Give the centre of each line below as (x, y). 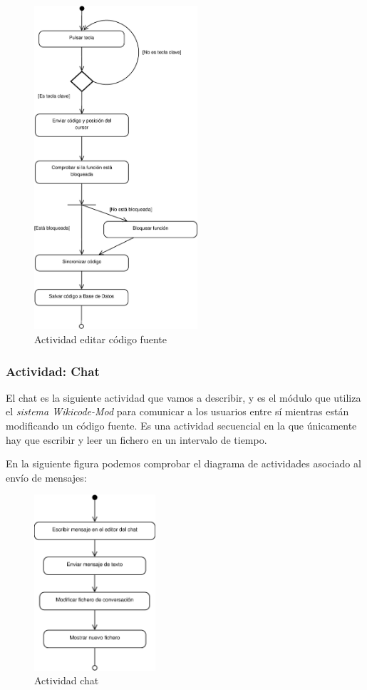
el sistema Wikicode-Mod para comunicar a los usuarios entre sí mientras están (177, 411)
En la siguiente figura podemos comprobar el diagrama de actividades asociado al (183, 463)
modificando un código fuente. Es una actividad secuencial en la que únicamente (181, 426)
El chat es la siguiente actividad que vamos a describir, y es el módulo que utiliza (183, 397)
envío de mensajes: (46, 477)
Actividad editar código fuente (100, 339)
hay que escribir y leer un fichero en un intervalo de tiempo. (136, 439)
